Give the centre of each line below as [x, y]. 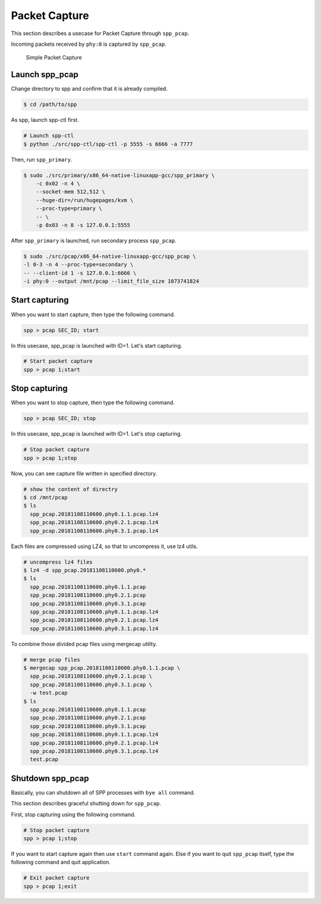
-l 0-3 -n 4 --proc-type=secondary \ [78, 265]
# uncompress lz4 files [58, 562]
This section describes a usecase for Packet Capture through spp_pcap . [100, 33]
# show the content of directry [71, 489]
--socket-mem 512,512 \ [70, 192]
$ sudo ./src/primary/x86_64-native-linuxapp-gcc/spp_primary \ [119, 175]
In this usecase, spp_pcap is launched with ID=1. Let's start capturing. [97, 345]
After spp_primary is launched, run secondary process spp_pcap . [94, 240]
